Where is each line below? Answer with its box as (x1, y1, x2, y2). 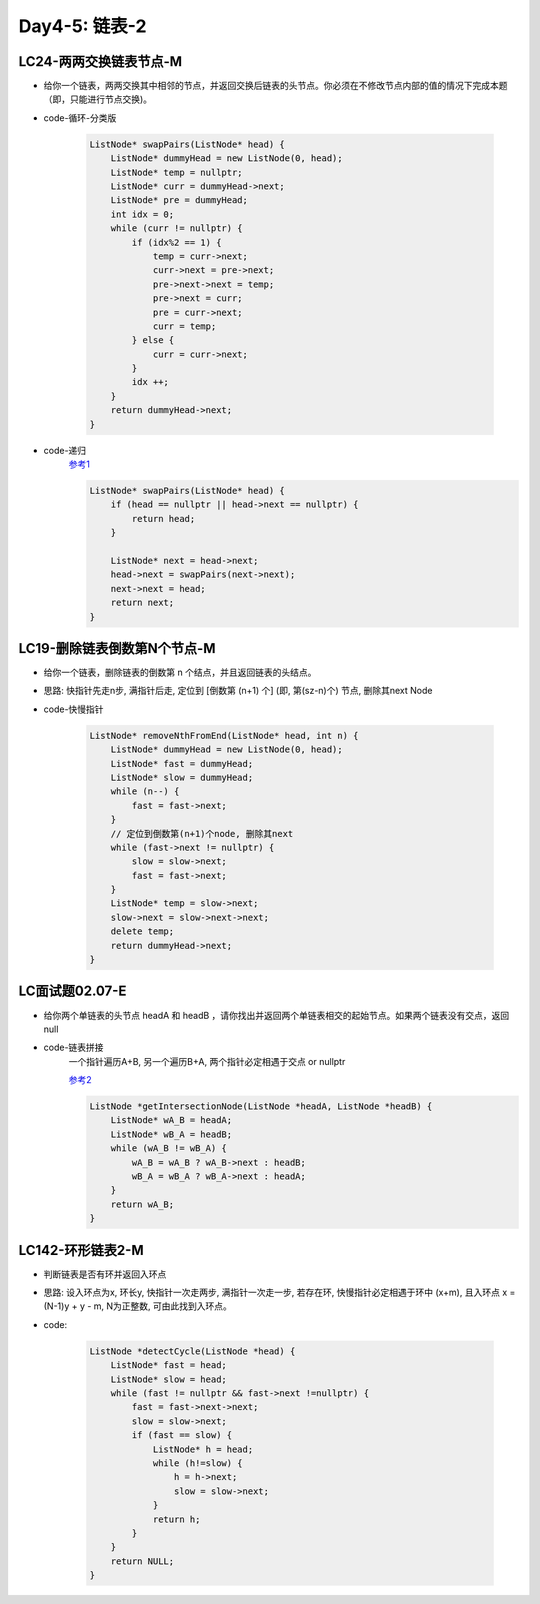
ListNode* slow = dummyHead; (110, 771, 254, 783)
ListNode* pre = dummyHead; (110, 195, 249, 206)
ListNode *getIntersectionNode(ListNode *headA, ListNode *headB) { (89, 1101, 433, 1112)
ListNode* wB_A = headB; (110, 1128, 233, 1140)
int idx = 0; (110, 208, 175, 220)
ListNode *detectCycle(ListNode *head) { (89, 1345, 296, 1357)
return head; (131, 513, 196, 524)
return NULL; (110, 1555, 175, 1567)
